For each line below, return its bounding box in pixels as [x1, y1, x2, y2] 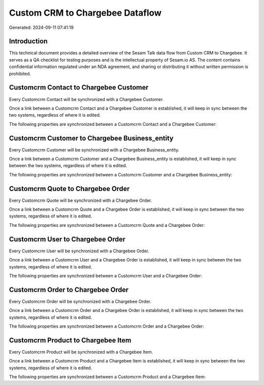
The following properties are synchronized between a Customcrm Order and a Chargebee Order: [9, 323, 204, 329]
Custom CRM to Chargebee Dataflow [9, 7, 162, 18]
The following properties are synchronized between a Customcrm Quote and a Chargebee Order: [9, 222, 205, 228]
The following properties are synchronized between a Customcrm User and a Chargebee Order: [9, 272, 202, 279]
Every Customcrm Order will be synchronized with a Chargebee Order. [9, 298, 152, 304]
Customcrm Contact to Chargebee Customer [9, 83, 149, 92]
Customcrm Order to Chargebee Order [9, 286, 129, 294]
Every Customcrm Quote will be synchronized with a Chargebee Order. [9, 197, 152, 203]
